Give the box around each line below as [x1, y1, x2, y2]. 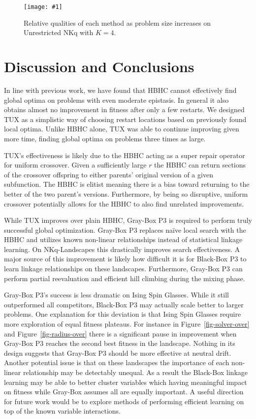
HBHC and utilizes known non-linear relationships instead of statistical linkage [4, 234, 243, 245]
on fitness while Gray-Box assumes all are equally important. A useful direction [4, 386, 244, 397]
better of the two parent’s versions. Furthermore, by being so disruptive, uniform [4, 188, 248, 199]
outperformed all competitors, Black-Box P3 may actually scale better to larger [4, 299, 244, 309]
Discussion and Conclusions [4, 56, 194, 77]
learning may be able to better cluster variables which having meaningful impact [4, 377, 247, 387]
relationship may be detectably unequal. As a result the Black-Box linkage [23, 367, 248, 377]
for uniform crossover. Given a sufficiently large [4, 160, 147, 170]
